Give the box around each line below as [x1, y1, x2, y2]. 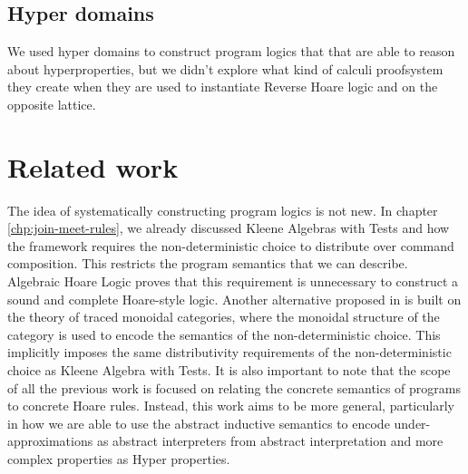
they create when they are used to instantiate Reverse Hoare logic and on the [7, 77, 438, 96]
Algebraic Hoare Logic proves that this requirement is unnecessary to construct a [7, 272, 459, 291]
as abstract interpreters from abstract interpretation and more [96, 431, 444, 450]
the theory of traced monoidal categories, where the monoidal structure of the [7, 307, 440, 326]
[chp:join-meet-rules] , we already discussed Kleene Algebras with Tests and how [7, 218, 450, 237]
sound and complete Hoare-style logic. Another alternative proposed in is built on [7, 289, 462, 308]
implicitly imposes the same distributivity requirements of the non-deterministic [7, 343, 452, 362]
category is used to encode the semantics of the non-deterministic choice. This [7, 324, 441, 343]
